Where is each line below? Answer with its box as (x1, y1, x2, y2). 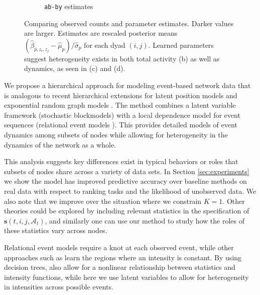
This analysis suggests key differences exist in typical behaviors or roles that (4, 156, 238, 167)
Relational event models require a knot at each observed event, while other (4, 242, 234, 252)
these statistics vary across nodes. (4, 225, 107, 236)
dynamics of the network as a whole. (4, 139, 116, 150)
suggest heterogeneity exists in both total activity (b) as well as (24, 53, 220, 63)
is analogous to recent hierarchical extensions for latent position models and (4, 90, 237, 100)
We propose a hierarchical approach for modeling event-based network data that (4, 80, 251, 91)
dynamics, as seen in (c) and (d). (24, 63, 125, 73)
